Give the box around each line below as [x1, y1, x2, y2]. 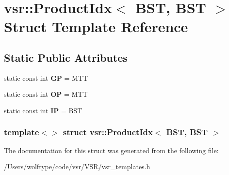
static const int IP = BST [4, 105, 82, 115]
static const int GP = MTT [4, 72, 88, 83]
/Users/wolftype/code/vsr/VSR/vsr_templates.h [4, 161, 150, 172]
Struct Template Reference [4, 17, 188, 36]
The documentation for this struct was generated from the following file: [4, 145, 219, 155]
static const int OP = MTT [4, 89, 88, 99]
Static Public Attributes [4, 50, 128, 65]
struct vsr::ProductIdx [63, 126, 153, 138]
